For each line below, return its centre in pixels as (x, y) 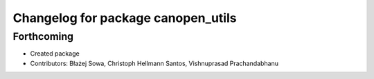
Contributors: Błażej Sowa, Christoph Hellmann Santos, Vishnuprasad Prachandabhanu (154, 63)
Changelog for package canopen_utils (125, 18)
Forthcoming (43, 36)
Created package (55, 54)
